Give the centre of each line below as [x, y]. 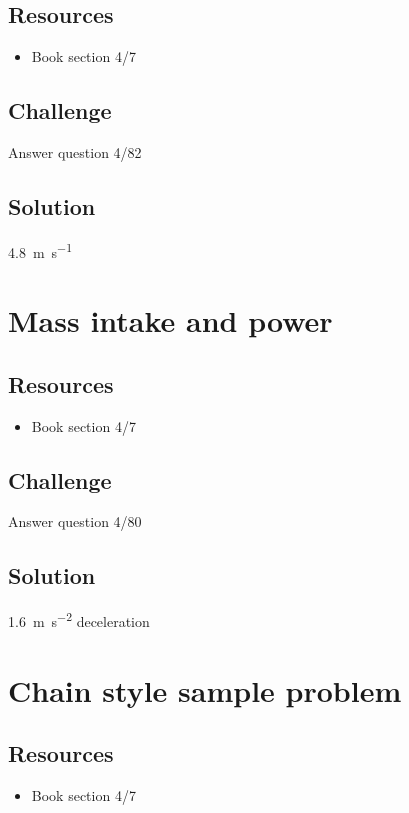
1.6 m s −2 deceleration [79, 619]
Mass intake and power [170, 320]
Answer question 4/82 [75, 152]
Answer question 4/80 [75, 521]
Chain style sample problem [205, 689]
